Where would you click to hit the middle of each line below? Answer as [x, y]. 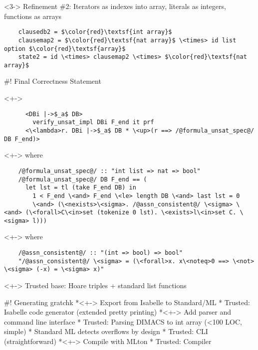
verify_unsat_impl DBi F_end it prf [93, 122]
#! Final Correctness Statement [53, 81]
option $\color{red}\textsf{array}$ [65, 49]
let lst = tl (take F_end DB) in [81, 188]
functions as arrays [33, 16]
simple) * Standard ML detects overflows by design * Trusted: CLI [106, 331]
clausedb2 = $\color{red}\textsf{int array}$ [95, 32]
